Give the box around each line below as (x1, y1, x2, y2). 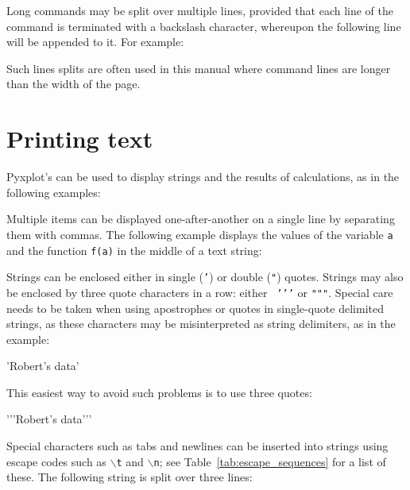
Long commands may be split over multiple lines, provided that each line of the (6, 2, 393, 18)
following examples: (6, 183, 101, 200)
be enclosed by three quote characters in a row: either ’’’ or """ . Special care (6, 284, 393, 300)
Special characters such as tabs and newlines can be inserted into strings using (6, 438, 389, 454)
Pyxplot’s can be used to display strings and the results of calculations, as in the (6, 168, 400, 185)
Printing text (6, 122, 153, 155)
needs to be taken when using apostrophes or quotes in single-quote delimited (6, 299, 384, 316)
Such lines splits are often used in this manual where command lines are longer (6, 60, 391, 76)
